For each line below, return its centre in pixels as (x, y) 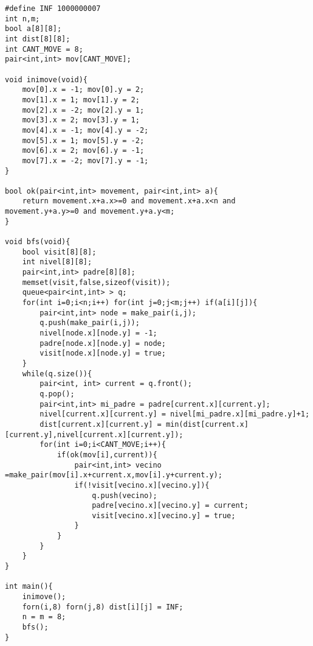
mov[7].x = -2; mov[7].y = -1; (85, 160)
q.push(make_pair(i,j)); (90, 323)
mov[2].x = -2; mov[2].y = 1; (83, 110)
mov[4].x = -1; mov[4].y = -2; (85, 130)
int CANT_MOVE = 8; (44, 49)
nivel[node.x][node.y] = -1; (98, 333)
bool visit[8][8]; (59, 252)
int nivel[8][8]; (57, 262)
